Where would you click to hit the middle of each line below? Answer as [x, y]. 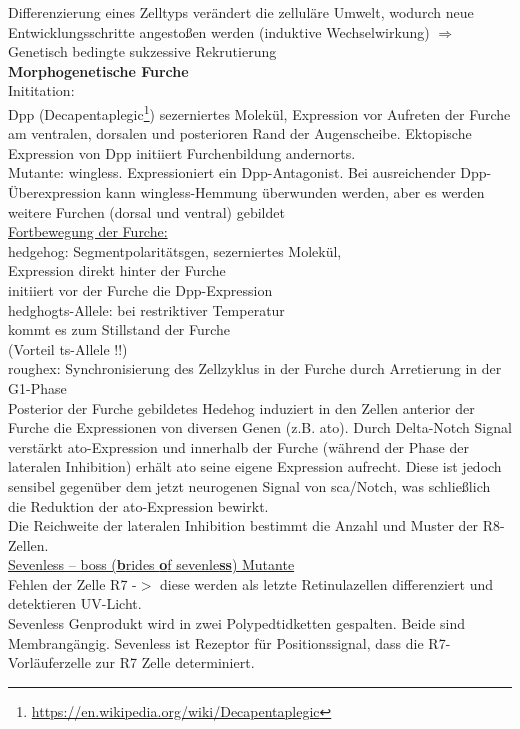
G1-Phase [37, 387]
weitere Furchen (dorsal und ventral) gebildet [146, 211]
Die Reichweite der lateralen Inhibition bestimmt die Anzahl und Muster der [243, 525]
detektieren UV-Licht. [75, 603]
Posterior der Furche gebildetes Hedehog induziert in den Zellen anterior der [241, 407]
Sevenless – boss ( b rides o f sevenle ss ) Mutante [151, 564]
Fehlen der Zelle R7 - [72, 583]
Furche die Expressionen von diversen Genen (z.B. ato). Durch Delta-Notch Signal [260, 427]
